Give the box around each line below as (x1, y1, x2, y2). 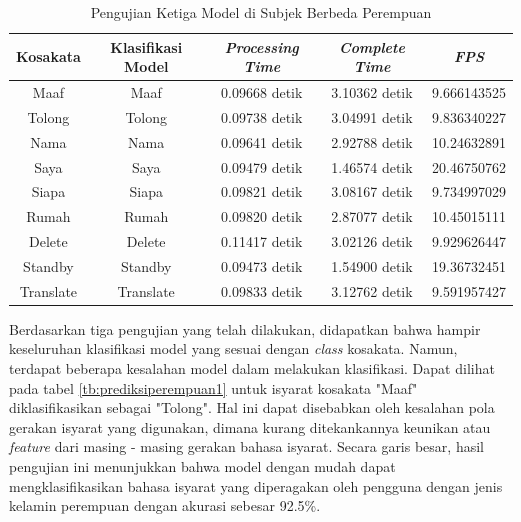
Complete (339, 36, 405, 57)
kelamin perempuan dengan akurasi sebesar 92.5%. (9, 495, 321, 516)
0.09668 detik (221, 82, 303, 103)
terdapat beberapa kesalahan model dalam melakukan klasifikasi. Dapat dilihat (9, 358, 495, 379)
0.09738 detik (221, 106, 303, 127)
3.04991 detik (331, 106, 413, 127)
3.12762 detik (331, 280, 413, 301)
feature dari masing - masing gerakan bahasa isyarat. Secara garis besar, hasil (9, 436, 484, 457)
